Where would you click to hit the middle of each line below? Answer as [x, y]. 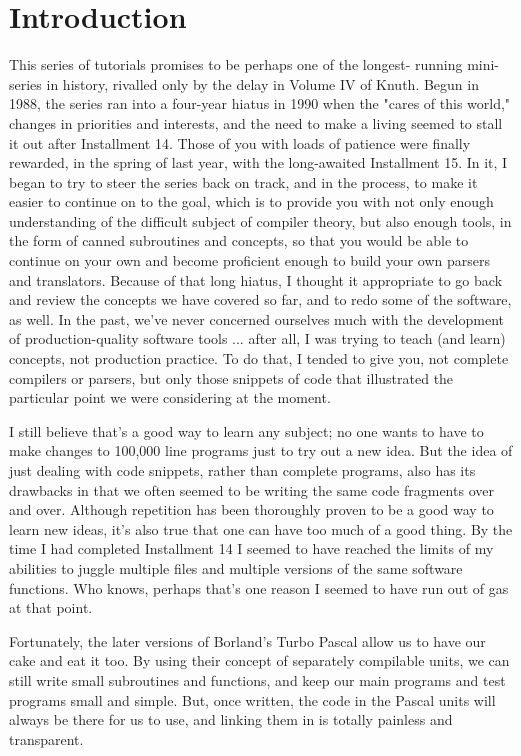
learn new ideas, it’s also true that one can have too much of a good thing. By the [261, 528]
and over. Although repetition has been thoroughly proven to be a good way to [251, 509]
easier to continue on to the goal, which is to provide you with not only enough [251, 201]
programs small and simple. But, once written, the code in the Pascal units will [252, 699]
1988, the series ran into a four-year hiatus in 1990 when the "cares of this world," [260, 103]
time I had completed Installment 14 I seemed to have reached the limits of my [251, 548]
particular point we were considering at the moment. [170, 397]
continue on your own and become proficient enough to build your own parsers [250, 260]
